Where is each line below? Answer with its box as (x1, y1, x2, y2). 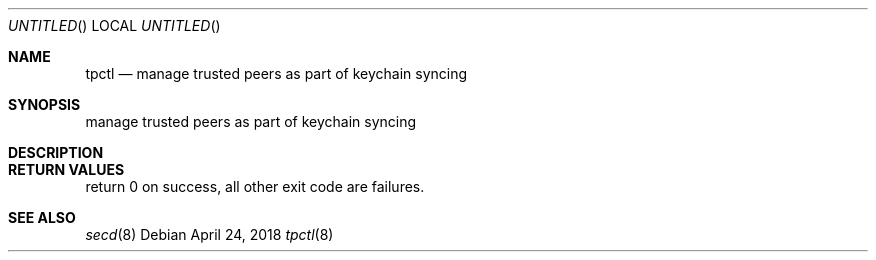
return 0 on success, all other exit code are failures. (85, 178, 425, 195)
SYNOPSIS (8, 96, 81, 113)
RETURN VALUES (8, 161, 125, 178)
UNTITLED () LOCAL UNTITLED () (8, 17, 221, 34)
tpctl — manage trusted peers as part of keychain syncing (85, 65, 468, 82)
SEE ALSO (8, 209, 76, 226)
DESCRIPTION (8, 144, 104, 161)
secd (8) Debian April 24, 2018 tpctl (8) (85, 226, 334, 243)
